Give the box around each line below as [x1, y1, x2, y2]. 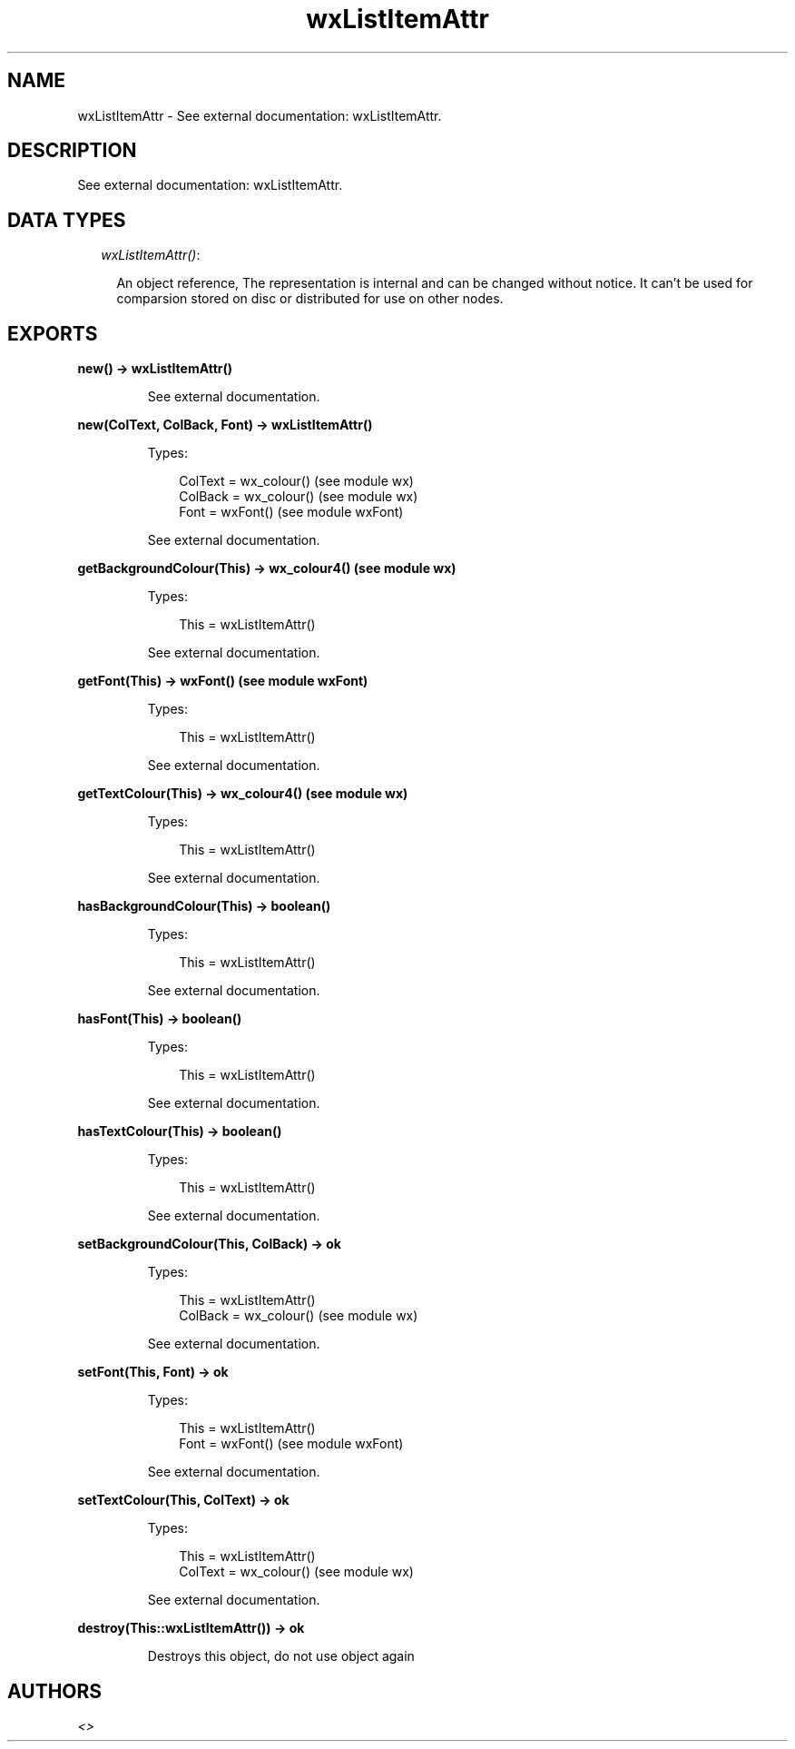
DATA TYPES [7, 208, 126, 232]
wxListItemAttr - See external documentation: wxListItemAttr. [77, 107, 442, 124]
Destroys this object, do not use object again [147, 1648, 415, 1665]
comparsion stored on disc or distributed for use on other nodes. [116, 291, 504, 307]
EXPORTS [7, 321, 98, 345]
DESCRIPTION [7, 139, 137, 163]
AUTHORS [7, 1679, 103, 1703]
